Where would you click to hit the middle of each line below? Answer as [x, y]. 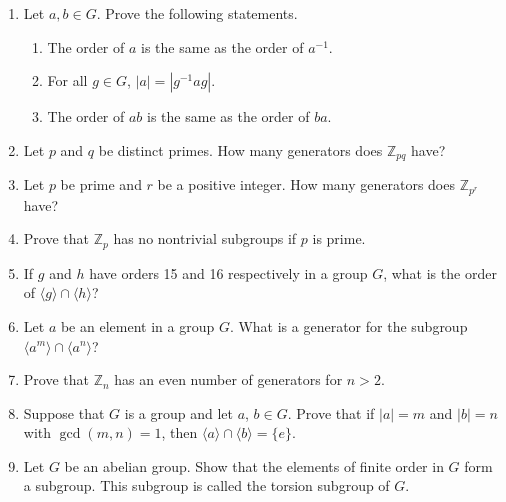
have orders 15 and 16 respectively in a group [228, 272]
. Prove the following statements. [197, 13]
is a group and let [178, 412]
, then [179, 432]
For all [67, 80]
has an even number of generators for [228, 379]
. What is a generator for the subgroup [348, 325]
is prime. [339, 238]
